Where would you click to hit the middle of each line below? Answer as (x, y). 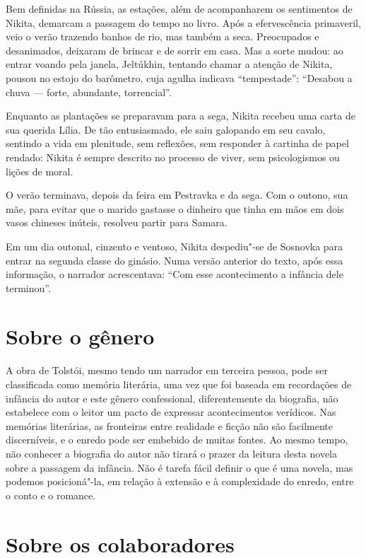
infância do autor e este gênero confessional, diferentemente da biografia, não (172, 398)
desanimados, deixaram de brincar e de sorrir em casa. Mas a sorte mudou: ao (175, 50)
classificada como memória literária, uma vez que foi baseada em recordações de (179, 384)
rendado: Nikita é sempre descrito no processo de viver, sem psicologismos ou (173, 157)
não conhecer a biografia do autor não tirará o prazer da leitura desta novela (172, 453)
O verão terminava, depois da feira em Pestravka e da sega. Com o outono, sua (177, 195)
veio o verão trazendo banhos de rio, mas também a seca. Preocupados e (163, 36)
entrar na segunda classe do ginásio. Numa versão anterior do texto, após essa (175, 260)
